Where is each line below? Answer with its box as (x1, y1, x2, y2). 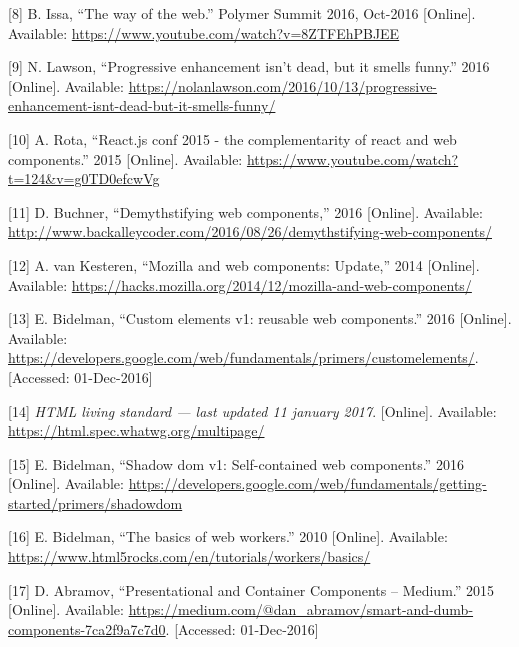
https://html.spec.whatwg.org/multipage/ (8, 420, 265, 441)
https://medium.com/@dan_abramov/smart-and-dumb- (128, 599, 474, 620)
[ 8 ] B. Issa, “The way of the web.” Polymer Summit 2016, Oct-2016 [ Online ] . (8, 3, 476, 23)
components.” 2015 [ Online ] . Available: (8, 148, 243, 169)
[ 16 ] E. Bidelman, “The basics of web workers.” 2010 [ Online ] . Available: (8, 526, 448, 547)
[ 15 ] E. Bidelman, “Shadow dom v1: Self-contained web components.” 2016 (8, 453, 464, 474)
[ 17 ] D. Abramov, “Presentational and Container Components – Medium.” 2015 (8, 579, 495, 600)
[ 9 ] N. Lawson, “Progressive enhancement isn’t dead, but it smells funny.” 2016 (8, 56, 490, 77)
